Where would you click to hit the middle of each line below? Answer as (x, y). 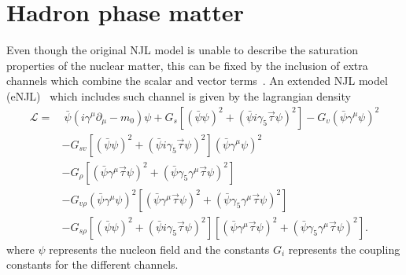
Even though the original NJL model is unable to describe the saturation (183, 50)
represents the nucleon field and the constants (159, 249)
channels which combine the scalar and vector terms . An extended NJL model (197, 81)
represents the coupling (344, 249)
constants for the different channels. (92, 264)
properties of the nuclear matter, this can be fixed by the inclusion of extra (187, 65)
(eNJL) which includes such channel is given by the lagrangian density (179, 95)
